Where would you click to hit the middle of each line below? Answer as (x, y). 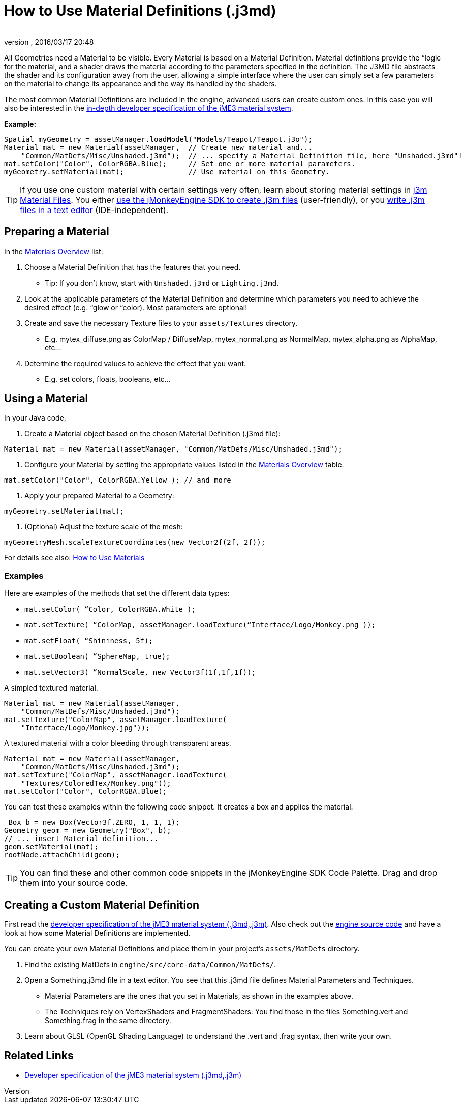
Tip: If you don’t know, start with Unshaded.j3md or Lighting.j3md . (162, 283)
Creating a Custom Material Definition (102, 905)
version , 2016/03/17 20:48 (49, 42)
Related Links (39, 1056)
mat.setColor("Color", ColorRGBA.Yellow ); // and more (118, 480)
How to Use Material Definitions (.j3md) (140, 11)
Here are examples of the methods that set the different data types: (117, 593)
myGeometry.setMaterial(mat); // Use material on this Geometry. (167, 172)
